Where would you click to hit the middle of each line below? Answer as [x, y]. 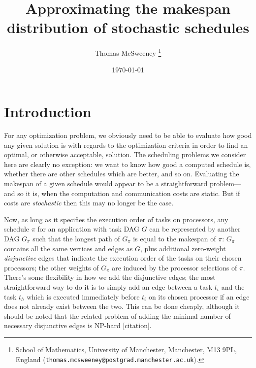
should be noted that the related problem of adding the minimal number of [117, 316]
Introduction [48, 112]
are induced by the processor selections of [175, 267]
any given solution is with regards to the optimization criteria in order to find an [126, 145]
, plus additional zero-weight [183, 248]
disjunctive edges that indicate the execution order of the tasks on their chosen [123, 258]
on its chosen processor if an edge [199, 296]
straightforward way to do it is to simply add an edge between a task [108, 287]
